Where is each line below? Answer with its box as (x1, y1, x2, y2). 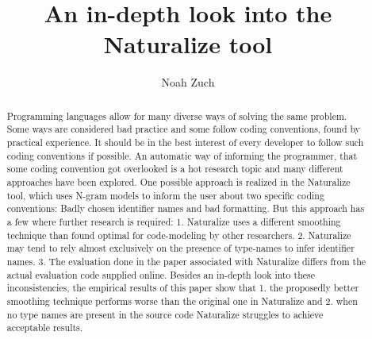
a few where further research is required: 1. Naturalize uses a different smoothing (6, 214, 341, 228)
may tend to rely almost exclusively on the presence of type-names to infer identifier (6, 241, 355, 255)
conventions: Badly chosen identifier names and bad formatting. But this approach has (6, 202, 365, 215)
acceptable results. (6, 321, 83, 334)
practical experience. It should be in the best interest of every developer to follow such (6, 136, 364, 149)
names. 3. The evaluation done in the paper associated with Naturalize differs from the (6, 254, 366, 268)
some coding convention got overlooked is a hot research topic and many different (6, 162, 343, 175)
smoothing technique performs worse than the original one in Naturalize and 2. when (6, 294, 358, 307)
